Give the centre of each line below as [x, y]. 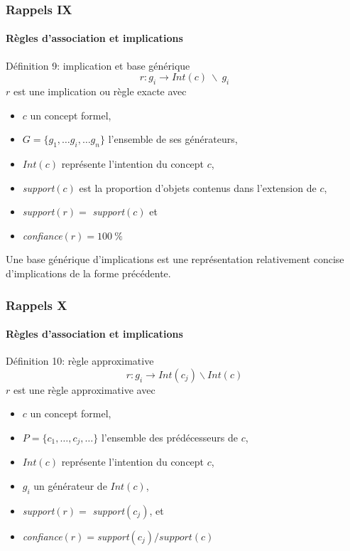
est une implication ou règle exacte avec [100, 91]
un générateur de [70, 486]
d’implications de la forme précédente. [88, 273]
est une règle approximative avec [84, 389]
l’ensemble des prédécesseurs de [170, 437]
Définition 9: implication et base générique [98, 65]
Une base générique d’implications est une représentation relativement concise [175, 259]
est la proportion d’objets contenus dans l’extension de [198, 187]
